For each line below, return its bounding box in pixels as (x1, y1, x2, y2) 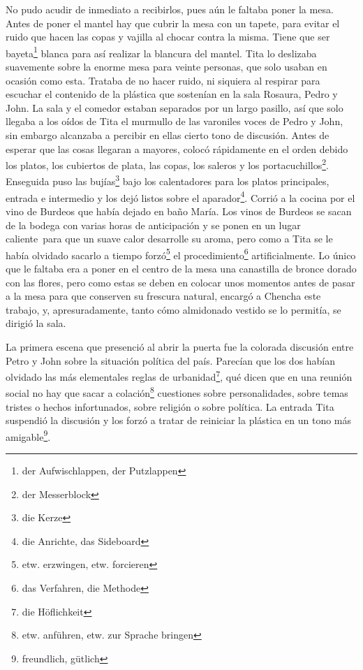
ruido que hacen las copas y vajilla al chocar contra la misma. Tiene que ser (6, 29, 330, 44)
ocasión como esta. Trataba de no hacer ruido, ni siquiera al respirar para (6, 73, 320, 87)
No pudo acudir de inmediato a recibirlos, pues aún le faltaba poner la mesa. (6, 2, 334, 16)
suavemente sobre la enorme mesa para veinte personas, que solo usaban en (6, 59, 327, 74)
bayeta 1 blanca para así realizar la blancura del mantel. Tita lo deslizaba (6, 43, 317, 60)
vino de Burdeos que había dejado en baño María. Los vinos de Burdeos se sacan (6, 203, 352, 218)
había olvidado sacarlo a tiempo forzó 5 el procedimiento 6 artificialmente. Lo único (6, 245, 356, 262)
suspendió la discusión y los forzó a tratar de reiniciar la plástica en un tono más (6, 413, 352, 428)
